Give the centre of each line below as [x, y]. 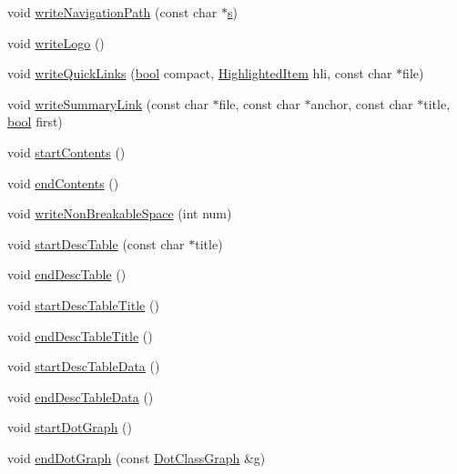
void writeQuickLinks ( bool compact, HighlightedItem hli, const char [200, 73]
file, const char [259, 103]
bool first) [35, 121]
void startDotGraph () [70, 427]
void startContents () [66, 151]
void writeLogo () [56, 42]
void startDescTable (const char [96, 243]
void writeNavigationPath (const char [112, 12]
